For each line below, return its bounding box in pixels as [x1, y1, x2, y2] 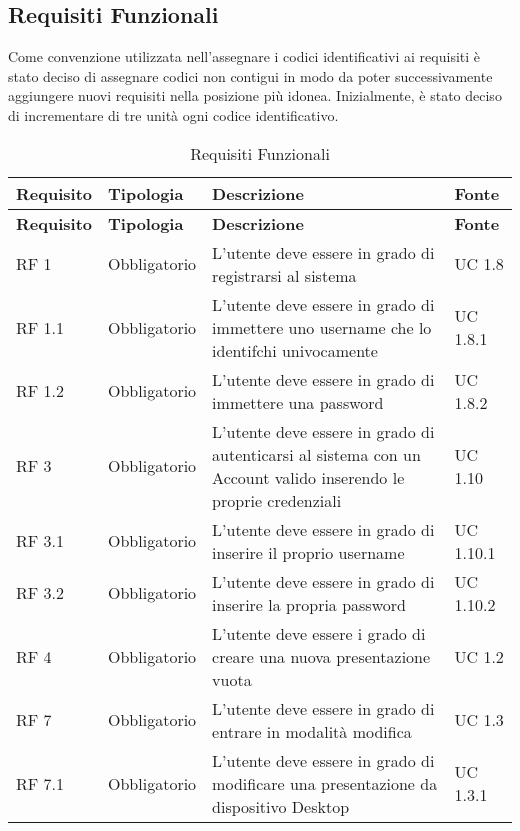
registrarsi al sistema [212, 263, 357, 287]
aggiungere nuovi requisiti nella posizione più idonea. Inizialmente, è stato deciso [8, 85, 502, 106]
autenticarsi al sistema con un [212, 442, 421, 466]
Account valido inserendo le [212, 465, 405, 489]
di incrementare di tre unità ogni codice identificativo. [8, 104, 339, 125]
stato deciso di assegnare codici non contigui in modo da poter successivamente [8, 65, 493, 86]
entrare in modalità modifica [212, 719, 412, 743]
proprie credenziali [212, 488, 342, 512]
